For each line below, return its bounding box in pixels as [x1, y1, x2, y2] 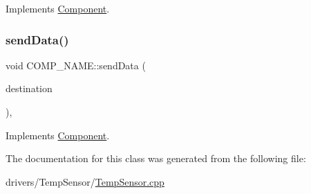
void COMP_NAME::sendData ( [6, 58, 146, 72]
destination [6, 81, 53, 96]
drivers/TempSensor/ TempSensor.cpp [6, 174, 164, 188]
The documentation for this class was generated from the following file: [6, 151, 306, 166]
